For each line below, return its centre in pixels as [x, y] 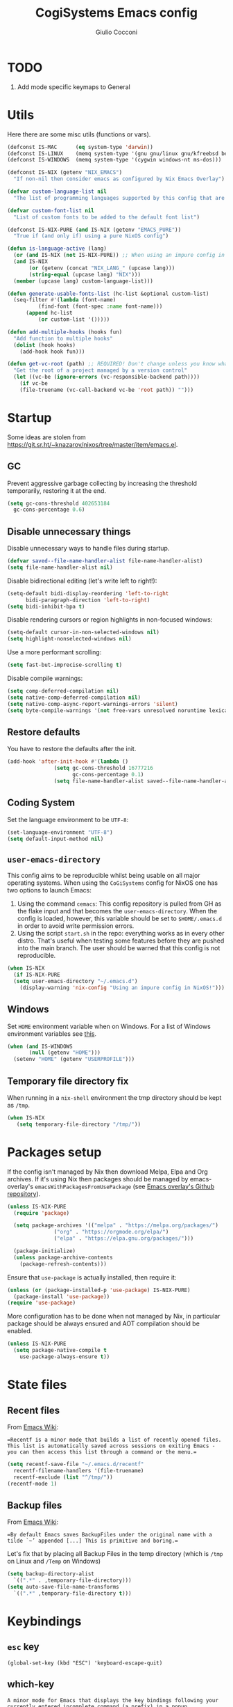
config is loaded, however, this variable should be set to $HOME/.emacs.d [119, 919]
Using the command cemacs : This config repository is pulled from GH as [119, 904]
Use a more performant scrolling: [54, 652]
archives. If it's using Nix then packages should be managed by [98, 1179]
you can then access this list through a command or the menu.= [102, 1452]
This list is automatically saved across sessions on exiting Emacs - [111, 1446]
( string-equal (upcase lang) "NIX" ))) [85, 274]
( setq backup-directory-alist [51, 1574]
